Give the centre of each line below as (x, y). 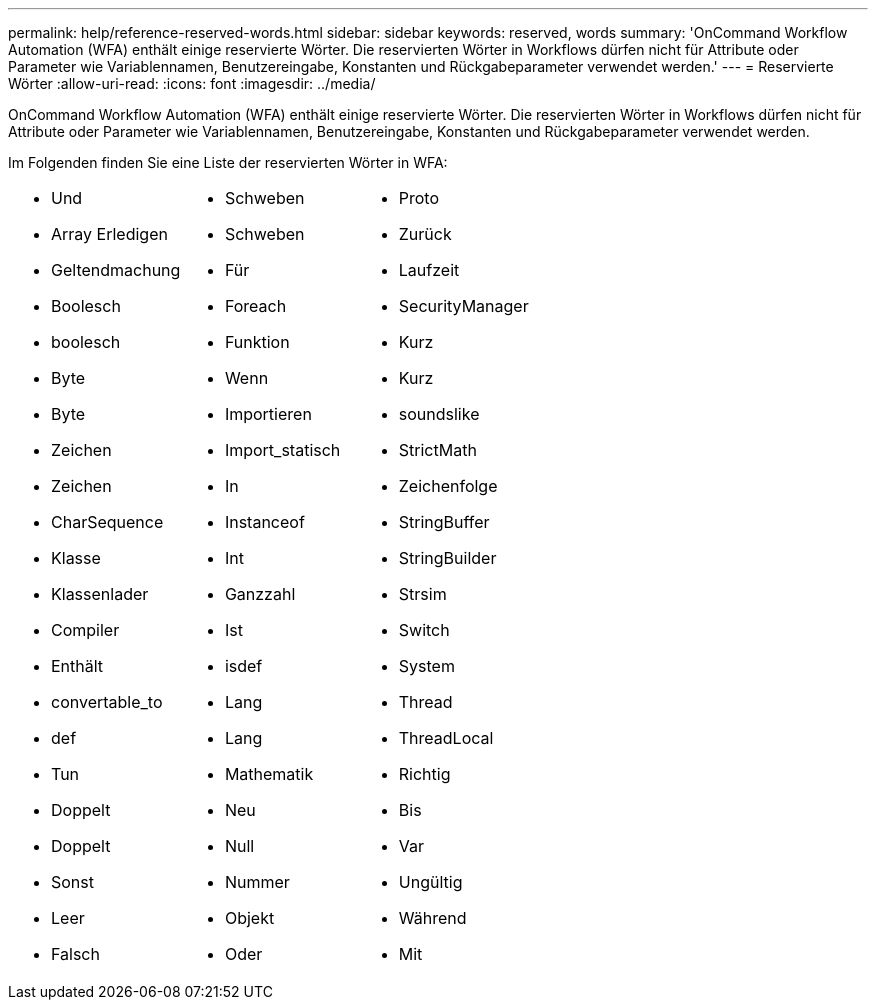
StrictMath (437, 450)
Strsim (422, 594)
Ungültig (430, 882)
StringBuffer (444, 522)
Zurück (425, 234)
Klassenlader (100, 594)
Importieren (268, 414)
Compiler (85, 630)
